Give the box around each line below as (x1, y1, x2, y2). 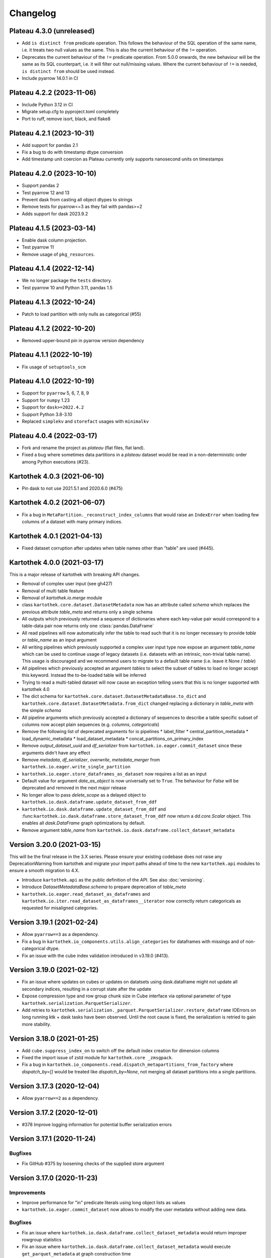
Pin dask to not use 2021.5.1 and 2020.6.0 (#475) (22, 485, 123, 491)
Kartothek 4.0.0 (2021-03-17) (9, 558, 104, 567)
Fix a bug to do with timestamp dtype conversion (22, 149, 123, 155)
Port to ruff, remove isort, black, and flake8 (22, 116, 110, 122)
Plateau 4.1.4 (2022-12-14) (9, 264, 95, 273)
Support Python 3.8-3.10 (22, 411, 72, 417)
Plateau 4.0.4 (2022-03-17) (9, 431, 97, 440)
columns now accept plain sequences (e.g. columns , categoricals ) (22, 721, 160, 727)
